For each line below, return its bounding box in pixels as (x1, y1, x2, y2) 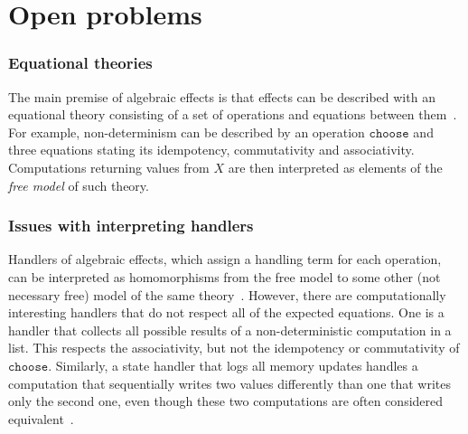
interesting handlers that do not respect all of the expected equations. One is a (8, 303, 445, 322)
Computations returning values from (8, 157, 210, 176)
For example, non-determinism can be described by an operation (8, 122, 365, 141)
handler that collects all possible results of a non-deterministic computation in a (8, 320, 452, 339)
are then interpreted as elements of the (228, 157, 443, 176)
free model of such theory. (8, 175, 149, 194)
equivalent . (8, 409, 74, 428)
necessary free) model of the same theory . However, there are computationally (8, 285, 446, 304)
